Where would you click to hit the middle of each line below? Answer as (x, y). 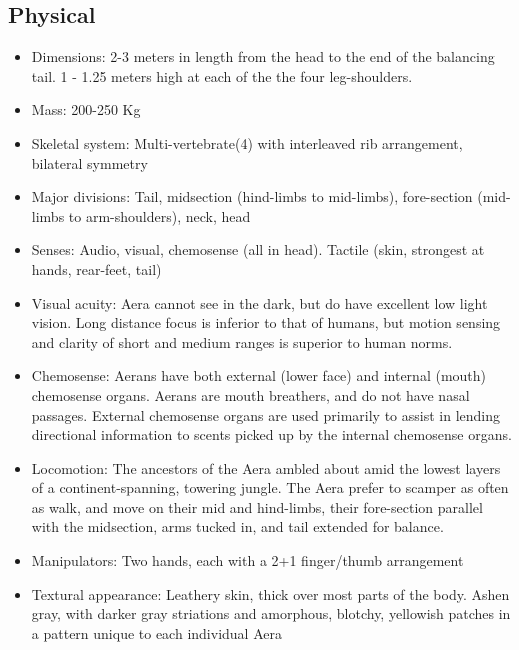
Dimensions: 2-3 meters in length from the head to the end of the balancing (263, 56)
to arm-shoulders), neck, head (159, 215)
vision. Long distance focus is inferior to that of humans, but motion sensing (266, 322)
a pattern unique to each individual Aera (156, 632)
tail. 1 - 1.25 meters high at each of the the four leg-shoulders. (222, 75)
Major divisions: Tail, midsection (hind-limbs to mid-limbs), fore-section (252, 196)
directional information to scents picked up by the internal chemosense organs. (271, 434)
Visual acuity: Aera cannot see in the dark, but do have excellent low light (259, 302)
